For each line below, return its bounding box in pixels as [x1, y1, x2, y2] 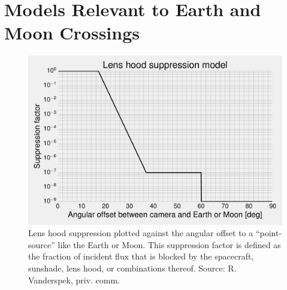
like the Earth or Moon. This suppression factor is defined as [58, 238, 281, 251]
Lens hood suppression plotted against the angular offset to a [28, 227, 253, 239]
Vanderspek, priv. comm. [28, 273, 120, 286]
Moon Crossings [4, 20, 140, 45]
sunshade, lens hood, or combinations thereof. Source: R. [28, 262, 237, 274]
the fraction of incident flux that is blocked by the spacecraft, [28, 250, 254, 262]
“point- [255, 227, 282, 239]
